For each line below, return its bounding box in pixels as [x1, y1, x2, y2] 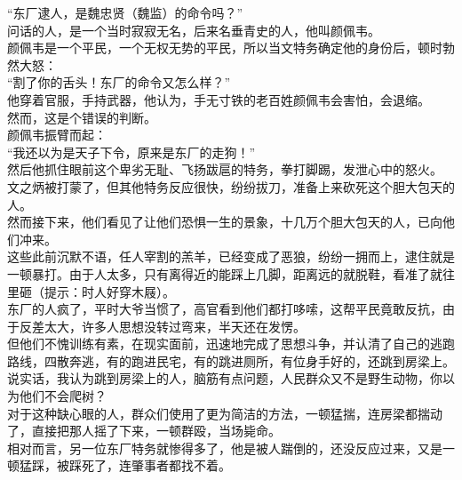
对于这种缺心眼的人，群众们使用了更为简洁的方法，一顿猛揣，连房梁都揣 [7, 404, 430, 422]
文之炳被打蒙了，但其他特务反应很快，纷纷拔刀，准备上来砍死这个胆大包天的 [7, 177, 455, 196]
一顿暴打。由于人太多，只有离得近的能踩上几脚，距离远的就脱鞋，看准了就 [7, 264, 442, 283]
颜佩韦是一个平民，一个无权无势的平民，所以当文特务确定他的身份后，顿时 [7, 38, 442, 57]
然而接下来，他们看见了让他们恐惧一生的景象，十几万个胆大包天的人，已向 [7, 212, 442, 231]
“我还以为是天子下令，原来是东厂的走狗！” [7, 142, 256, 161]
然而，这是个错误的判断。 [7, 108, 156, 126]
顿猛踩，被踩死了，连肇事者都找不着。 [7, 456, 231, 475]
